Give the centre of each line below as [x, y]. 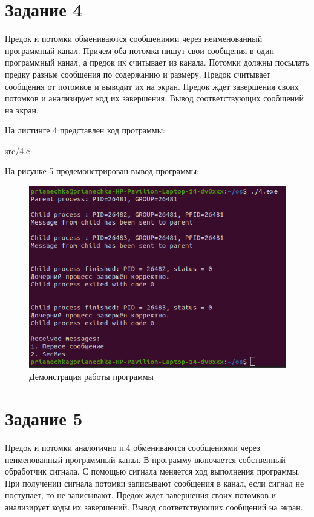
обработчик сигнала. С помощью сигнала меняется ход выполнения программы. [153, 471]
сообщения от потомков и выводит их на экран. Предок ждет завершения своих [152, 86]
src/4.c [18, 150]
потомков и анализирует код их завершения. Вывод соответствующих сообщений [155, 98]
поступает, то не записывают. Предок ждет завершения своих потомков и [140, 495]
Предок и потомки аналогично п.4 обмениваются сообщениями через [132, 447]
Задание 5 [44, 418]
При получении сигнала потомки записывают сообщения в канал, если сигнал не [155, 483]
